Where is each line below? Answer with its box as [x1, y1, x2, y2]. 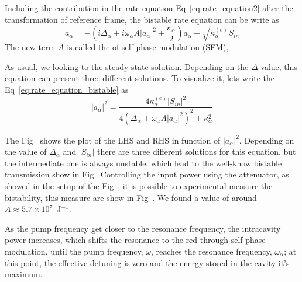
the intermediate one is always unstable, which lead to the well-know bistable [5, 156, 282, 169]
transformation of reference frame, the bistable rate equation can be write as [5, 13, 279, 25]
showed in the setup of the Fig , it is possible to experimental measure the [5, 180, 273, 192]
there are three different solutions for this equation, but [97, 145, 296, 158]
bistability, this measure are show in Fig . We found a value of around [5, 191, 257, 203]
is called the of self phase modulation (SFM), [67, 41, 229, 53]
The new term [5, 41, 56, 53]
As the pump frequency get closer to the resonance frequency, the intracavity [5, 222, 281, 234]
